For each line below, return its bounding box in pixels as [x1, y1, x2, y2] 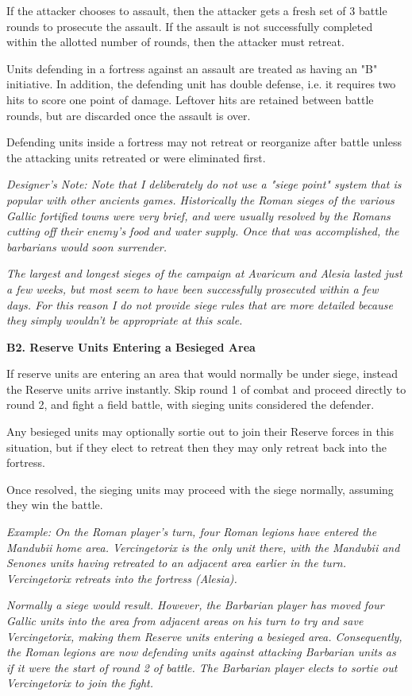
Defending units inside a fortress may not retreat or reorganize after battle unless [6, 134, 402, 150]
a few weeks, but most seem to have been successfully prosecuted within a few [6, 280, 379, 297]
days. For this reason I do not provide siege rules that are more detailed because [6, 296, 393, 313]
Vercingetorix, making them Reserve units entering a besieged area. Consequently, [6, 628, 402, 644]
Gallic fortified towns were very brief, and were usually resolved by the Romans [6, 207, 391, 224]
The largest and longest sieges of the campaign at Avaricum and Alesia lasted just [6, 265, 402, 282]
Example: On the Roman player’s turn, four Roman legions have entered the [6, 523, 377, 540]
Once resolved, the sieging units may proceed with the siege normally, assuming [6, 480, 394, 497]
